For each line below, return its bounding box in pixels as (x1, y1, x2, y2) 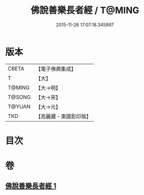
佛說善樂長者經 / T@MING (30, 5, 139, 16)
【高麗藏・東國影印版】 (35, 112, 92, 120)
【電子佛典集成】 (35, 65, 77, 72)
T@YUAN (8, 103, 31, 110)
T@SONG (8, 93, 31, 100)
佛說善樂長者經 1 (5, 182, 57, 190)
